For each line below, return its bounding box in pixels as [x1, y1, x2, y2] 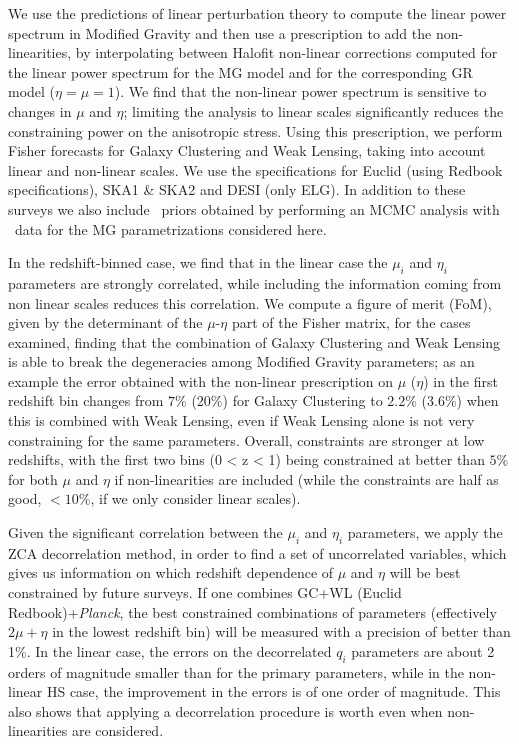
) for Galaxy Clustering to [222, 390, 383, 411]
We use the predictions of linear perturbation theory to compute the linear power [8, 3, 507, 23]
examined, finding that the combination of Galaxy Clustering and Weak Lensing [8, 331, 501, 352]
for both [8, 468, 58, 489]
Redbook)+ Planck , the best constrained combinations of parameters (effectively [8, 601, 497, 622]
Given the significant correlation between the [8, 522, 283, 543]
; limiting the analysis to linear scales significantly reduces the [123, 100, 504, 121]
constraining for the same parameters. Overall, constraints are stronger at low [8, 429, 485, 450]
